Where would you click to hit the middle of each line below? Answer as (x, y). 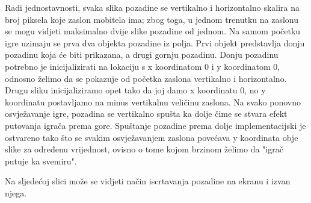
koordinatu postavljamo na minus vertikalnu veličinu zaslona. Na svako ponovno (153, 101)
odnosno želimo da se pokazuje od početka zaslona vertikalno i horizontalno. (146, 78)
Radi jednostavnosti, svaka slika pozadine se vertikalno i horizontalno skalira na (152, 7)
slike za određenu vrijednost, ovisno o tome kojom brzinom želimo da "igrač (144, 149)
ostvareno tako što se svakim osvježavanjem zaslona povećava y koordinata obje (152, 137)
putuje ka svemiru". (41, 161)
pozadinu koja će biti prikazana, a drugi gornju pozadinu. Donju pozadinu (142, 55)
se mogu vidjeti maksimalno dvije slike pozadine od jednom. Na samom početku (153, 31)
